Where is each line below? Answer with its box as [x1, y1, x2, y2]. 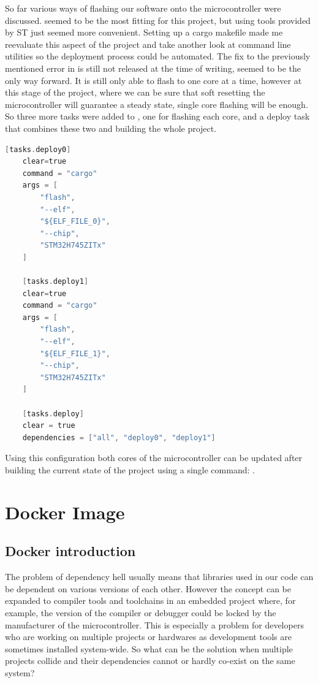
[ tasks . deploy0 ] [5, 145, 71, 154]
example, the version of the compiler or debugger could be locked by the [5, 606, 276, 619]
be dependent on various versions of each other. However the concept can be [5, 582, 292, 595]
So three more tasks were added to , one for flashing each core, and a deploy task [5, 110, 310, 123]
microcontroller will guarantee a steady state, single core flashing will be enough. [5, 97, 308, 110]
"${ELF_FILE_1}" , [40, 349, 110, 358]
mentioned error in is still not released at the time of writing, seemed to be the [5, 61, 301, 74]
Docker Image [5, 499, 125, 524]
